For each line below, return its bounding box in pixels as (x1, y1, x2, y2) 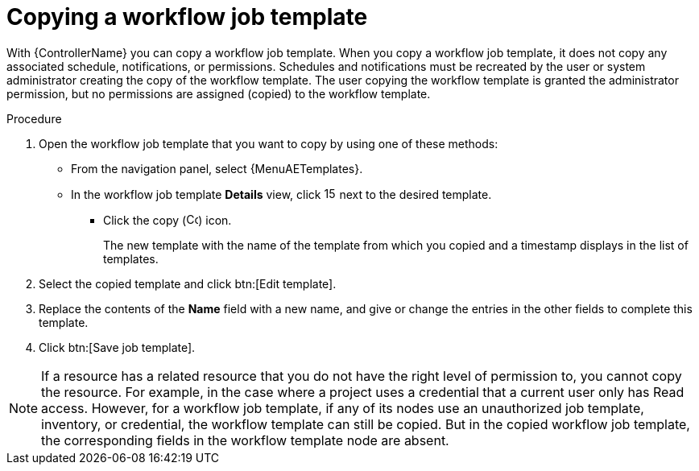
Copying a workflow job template (6, 3, 368, 31)
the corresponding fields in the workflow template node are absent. (41, 432, 449, 448)
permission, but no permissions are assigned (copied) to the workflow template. (6, 86, 431, 101)
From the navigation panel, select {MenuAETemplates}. (71, 161, 363, 176)
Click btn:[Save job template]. (39, 340, 196, 354)
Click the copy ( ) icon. (103, 213, 232, 227)
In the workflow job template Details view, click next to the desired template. (71, 187, 492, 201)
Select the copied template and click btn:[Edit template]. (39, 276, 337, 291)
